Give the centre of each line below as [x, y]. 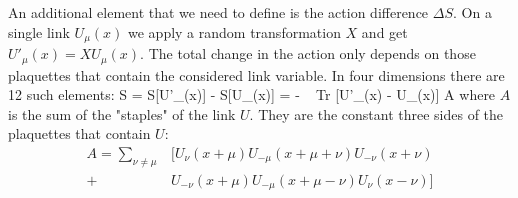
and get [384, 31]
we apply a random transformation [234, 31]
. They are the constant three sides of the [376, 113]
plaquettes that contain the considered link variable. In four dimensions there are [256, 74]
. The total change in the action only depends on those [308, 53]
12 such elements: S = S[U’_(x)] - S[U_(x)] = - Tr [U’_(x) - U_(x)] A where [252, 94]
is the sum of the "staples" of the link [122, 113]
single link [39, 31]
